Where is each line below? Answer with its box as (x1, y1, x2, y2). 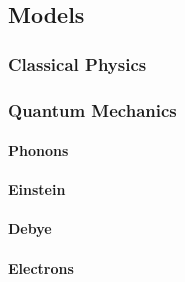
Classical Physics (8, 51, 147, 76)
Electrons (8, 257, 74, 278)
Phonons (8, 140, 69, 161)
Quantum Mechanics (8, 97, 177, 122)
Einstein (8, 179, 66, 200)
